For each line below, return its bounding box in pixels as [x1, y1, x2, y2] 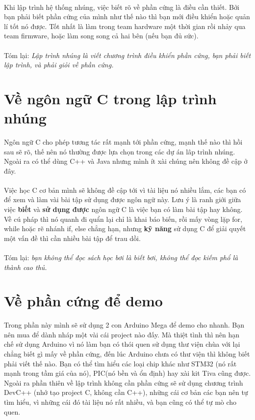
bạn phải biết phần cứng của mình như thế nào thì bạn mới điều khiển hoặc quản [4, 11, 250, 22]
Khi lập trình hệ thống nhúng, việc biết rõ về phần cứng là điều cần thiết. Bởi [4, 1, 239, 12]
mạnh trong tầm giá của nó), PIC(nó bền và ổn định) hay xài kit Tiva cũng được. [4, 368, 251, 378]
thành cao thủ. [4, 262, 47, 272]
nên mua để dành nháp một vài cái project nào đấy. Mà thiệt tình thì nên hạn [4, 329, 239, 339]
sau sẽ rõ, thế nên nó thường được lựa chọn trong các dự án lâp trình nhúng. [4, 146, 235, 156]
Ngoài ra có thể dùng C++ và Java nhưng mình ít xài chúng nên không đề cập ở [4, 156, 248, 166]
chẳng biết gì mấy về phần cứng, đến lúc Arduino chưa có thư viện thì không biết [4, 348, 250, 359]
